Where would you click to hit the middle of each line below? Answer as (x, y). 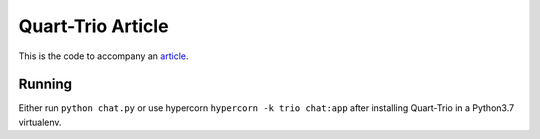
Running (45, 84)
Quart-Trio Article (93, 26)
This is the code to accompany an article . (103, 56)
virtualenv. (40, 122)
